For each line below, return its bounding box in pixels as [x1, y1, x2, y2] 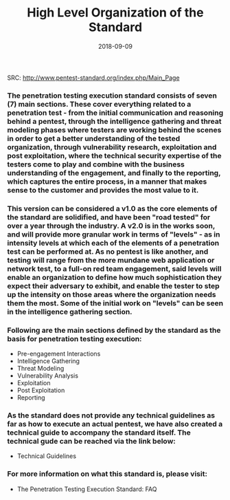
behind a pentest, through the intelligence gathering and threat [7, 116, 222, 126]
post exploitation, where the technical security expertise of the [7, 151, 222, 160]
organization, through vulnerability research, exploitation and [7, 142, 217, 152]
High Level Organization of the [27, 5, 204, 21]
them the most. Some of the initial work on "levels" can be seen [7, 298, 224, 307]
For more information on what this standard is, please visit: [7, 469, 208, 479]
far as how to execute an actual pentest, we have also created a [7, 420, 223, 428]
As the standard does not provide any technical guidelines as [7, 411, 215, 420]
